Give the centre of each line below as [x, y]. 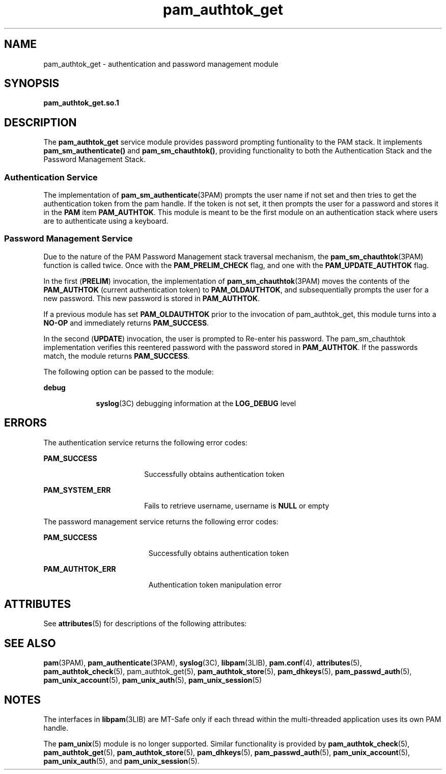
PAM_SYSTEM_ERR [77, 490]
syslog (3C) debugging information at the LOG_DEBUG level [196, 403]
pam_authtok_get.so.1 [81, 103]
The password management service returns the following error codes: [161, 521]
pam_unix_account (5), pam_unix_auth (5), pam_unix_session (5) [152, 680]
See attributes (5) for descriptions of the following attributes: [145, 624]
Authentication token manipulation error [215, 584]
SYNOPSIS [32, 84]
